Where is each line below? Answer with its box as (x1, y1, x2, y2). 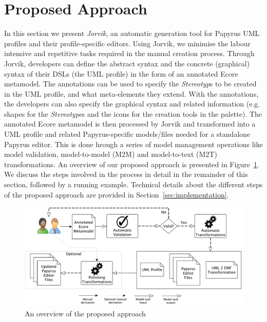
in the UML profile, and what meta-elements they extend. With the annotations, (4, 88, 259, 99)
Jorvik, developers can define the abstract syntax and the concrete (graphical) (4, 58, 250, 68)
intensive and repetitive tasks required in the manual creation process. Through (4, 48, 255, 59)
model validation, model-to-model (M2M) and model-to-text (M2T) (4, 149, 217, 159)
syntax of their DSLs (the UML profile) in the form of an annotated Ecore (4, 68, 238, 79)
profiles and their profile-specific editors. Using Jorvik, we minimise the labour (4, 38, 251, 48)
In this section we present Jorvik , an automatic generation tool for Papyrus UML (4, 28, 260, 39)
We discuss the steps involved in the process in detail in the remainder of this (4, 169, 248, 180)
